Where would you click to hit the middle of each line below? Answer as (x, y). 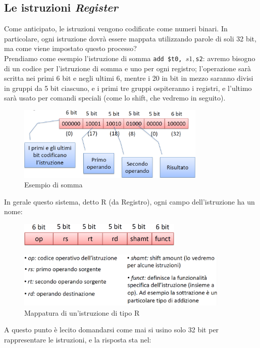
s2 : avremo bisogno (225, 58)
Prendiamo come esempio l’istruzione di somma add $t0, (93, 58)
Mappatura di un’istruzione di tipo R (82, 312)
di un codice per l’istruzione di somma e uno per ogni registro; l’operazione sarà (128, 68)
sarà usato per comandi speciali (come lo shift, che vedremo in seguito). (115, 98)
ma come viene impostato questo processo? (70, 48)
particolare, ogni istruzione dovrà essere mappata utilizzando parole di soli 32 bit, (130, 38)
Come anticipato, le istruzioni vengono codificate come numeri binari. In (116, 29)
